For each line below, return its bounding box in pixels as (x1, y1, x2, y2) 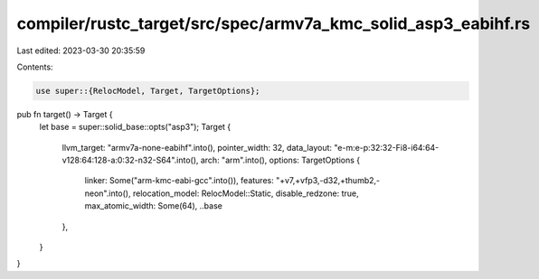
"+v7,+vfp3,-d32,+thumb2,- (276, 175, 380, 186)
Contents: (16, 61, 53, 72)
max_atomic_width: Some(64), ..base (84, 200, 223, 211)
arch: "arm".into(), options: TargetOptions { (200, 154, 361, 166)
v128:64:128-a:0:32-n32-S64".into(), (61, 154, 199, 166)
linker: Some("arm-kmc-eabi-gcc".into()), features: (84, 175, 275, 186)
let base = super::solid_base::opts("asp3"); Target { (39, 122, 232, 133)
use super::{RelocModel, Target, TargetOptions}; (35, 86, 260, 96)
